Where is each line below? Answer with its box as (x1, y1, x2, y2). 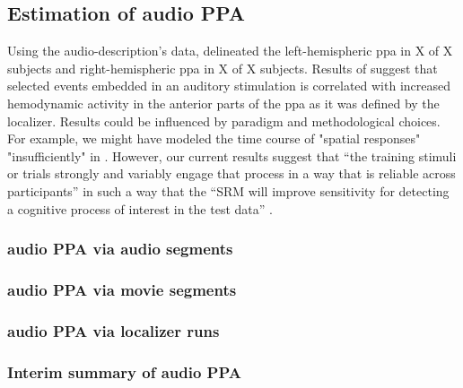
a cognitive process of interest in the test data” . (7, 199, 273, 218)
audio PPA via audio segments (7, 237, 233, 260)
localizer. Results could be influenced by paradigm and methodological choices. (7, 111, 441, 130)
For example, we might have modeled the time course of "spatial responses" (7, 129, 421, 148)
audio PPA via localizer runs (7, 319, 220, 341)
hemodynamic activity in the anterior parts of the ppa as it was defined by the (7, 93, 440, 112)
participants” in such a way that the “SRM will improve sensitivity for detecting (7, 181, 450, 200)
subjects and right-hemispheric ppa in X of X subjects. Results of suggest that (7, 58, 438, 77)
